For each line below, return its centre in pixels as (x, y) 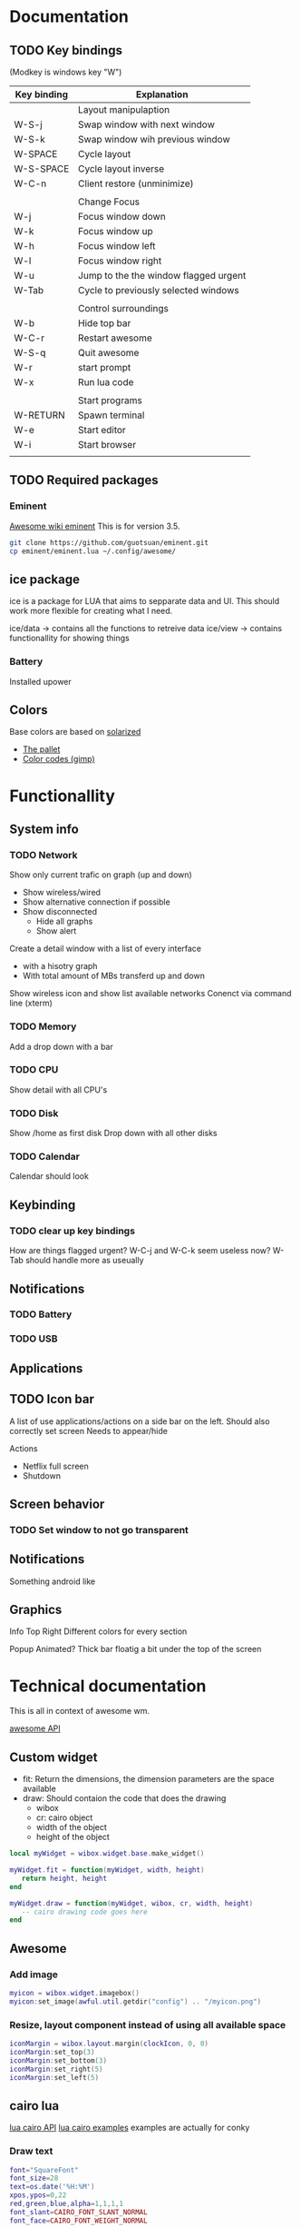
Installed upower (41, 681)
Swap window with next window (147, 124)
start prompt (105, 367)
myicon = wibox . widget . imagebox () (75, 1994)
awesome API (35, 1728)
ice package (44, 579)
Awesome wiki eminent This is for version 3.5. (95, 526)
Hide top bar (105, 323)
